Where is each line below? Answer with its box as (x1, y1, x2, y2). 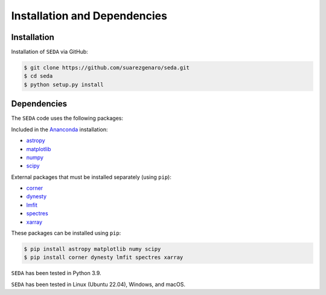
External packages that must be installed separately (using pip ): (11, 173, 171, 181)
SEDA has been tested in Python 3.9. (11, 270, 102, 277)
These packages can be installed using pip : (11, 230, 121, 237)
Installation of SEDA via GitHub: (11, 48, 89, 56)
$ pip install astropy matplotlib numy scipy (24, 245, 161, 252)
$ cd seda (24, 73, 53, 80)
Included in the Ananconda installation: (11, 126, 108, 133)
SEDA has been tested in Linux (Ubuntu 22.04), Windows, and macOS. (11, 280, 185, 288)
